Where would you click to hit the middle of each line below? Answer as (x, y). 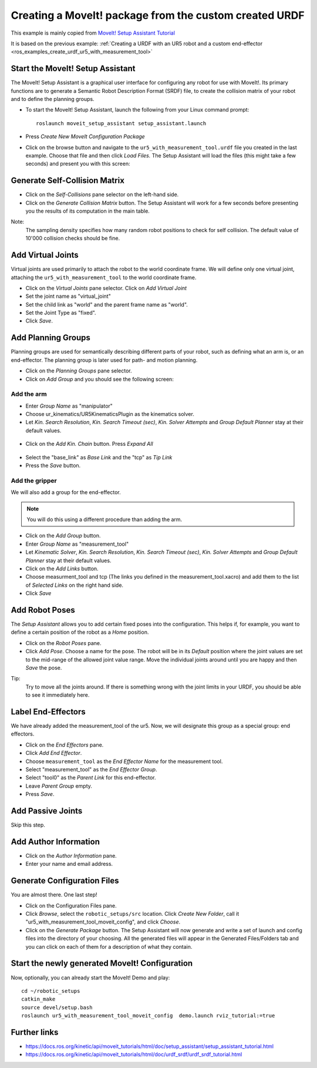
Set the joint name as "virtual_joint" (68, 296)
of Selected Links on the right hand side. (74, 585)
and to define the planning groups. (53, 99)
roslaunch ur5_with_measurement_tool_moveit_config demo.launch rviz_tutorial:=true (148, 1016)
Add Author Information (55, 842)
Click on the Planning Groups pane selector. (79, 371)
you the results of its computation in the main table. (87, 211)
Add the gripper (34, 481)
